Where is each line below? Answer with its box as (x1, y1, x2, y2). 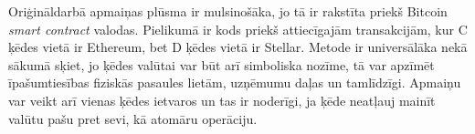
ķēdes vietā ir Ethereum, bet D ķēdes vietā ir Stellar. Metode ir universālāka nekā (8, 37, 468, 57)
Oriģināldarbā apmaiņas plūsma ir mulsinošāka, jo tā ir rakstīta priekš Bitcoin (8, 2, 448, 20)
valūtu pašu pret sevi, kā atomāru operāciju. (8, 108, 258, 128)
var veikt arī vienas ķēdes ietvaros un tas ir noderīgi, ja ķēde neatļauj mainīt (8, 90, 436, 109)
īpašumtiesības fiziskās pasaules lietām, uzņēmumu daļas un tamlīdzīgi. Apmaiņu (8, 73, 461, 92)
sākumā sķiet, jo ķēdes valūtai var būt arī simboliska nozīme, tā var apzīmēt (8, 55, 435, 74)
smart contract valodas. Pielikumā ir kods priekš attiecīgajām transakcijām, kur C (8, 19, 468, 38)
